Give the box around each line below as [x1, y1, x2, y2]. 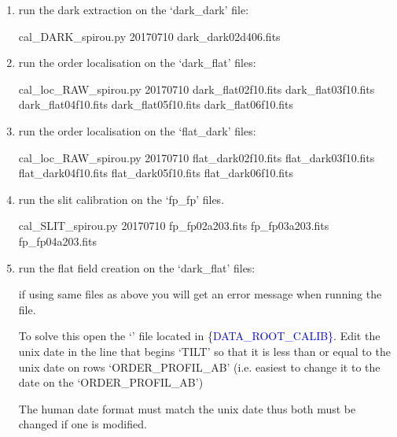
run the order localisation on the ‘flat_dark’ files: [18, 122, 256, 139]
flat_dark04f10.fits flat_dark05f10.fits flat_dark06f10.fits [18, 165, 294, 181]
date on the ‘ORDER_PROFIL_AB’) [18, 374, 204, 391]
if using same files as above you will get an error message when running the [18, 286, 382, 302]
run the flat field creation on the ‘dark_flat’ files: [18, 259, 255, 276]
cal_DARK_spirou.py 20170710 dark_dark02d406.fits [18, 28, 281, 44]
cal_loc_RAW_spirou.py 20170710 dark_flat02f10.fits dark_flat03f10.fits [18, 80, 375, 97]
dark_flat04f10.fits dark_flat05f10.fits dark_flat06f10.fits [18, 96, 294, 113]
